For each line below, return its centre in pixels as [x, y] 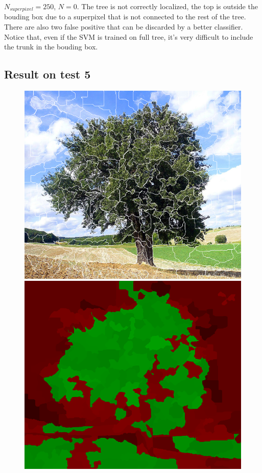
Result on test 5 [47, 74]
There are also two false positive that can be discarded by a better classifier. [124, 27]
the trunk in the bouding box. [51, 47]
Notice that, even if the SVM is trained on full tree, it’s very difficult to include [129, 36]
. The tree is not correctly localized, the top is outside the [167, 6]
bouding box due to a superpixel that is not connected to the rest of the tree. [125, 17]
